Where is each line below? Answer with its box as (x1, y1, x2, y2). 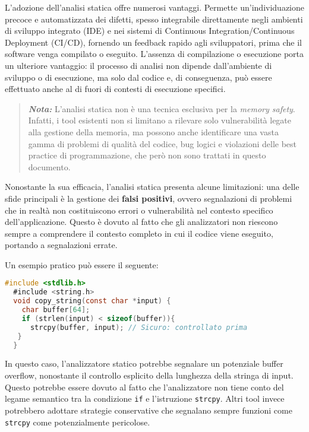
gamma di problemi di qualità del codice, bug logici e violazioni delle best (28, 137, 297, 150)
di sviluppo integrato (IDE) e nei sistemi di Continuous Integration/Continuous (5, 24, 295, 37)
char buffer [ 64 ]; (21, 306, 90, 315)
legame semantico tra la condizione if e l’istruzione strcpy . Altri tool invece (5, 392, 285, 405)
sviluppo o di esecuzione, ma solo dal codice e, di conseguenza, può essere (5, 71, 272, 83)
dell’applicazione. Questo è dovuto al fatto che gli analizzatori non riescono (5, 215, 278, 228)
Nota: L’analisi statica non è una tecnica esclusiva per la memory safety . (28, 102, 295, 115)
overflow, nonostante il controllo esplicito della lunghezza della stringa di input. (5, 369, 294, 382)
